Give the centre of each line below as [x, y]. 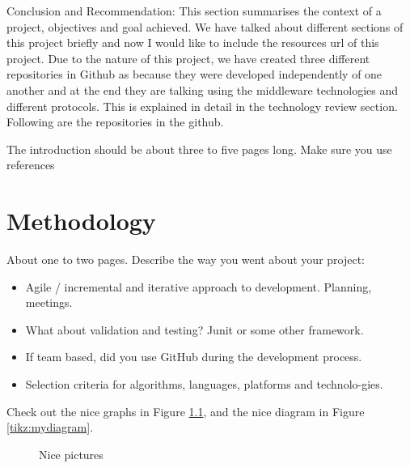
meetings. [49, 302]
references [31, 165]
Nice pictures [71, 454]
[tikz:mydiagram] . [50, 427]
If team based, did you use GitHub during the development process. [194, 357]
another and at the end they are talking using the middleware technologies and [203, 89]
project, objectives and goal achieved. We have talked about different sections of [205, 26]
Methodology [81, 221]
